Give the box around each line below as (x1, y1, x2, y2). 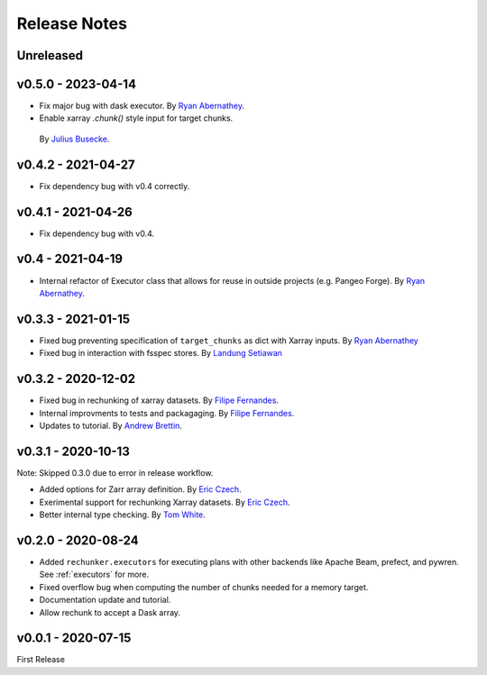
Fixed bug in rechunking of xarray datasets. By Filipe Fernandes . (39, 395, 280, 406)
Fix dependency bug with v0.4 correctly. (39, 180, 190, 191)
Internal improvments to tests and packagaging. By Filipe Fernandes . (39, 407, 295, 418)
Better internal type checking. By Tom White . (39, 509, 207, 520)
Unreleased (16, 48, 84, 63)
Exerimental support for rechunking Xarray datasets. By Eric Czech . (39, 497, 290, 507)
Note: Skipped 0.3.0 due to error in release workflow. (16, 467, 214, 478)
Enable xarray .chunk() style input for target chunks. (39, 113, 234, 123)
